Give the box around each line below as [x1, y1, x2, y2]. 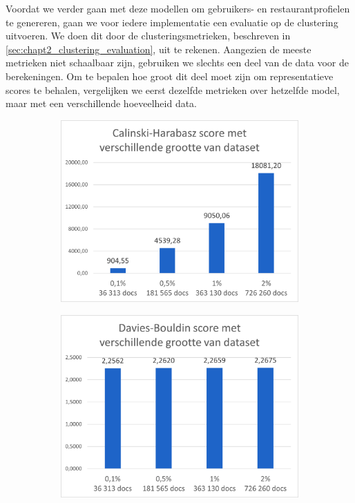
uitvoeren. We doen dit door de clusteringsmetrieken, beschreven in [6, 28, 291, 43]
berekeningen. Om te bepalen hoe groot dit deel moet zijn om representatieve [6, 68, 334, 83]
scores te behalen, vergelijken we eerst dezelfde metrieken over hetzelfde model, [6, 82, 340, 97]
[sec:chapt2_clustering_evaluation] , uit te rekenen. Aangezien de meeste [6, 41, 311, 56]
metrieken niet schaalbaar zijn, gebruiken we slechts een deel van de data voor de [6, 55, 349, 70]
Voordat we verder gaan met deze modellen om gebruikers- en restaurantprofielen [6, 1, 350, 15]
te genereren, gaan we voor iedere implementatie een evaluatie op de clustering [6, 15, 338, 29]
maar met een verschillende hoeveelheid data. [6, 96, 198, 111]
